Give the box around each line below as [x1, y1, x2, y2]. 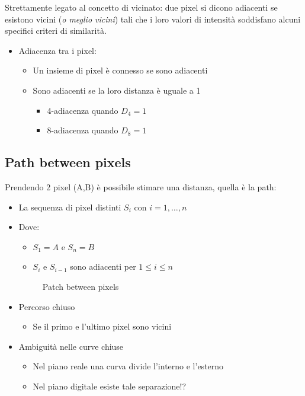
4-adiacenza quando [47, 104, 118, 116]
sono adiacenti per [70, 260, 136, 273]
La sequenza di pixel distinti [18, 200, 121, 213]
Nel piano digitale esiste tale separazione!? [33, 379, 187, 392]
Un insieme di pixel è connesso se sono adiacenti [33, 64, 208, 76]
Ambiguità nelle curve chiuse [18, 340, 124, 352]
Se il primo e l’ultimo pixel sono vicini [33, 320, 172, 333]
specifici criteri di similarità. [5, 24, 107, 37]
